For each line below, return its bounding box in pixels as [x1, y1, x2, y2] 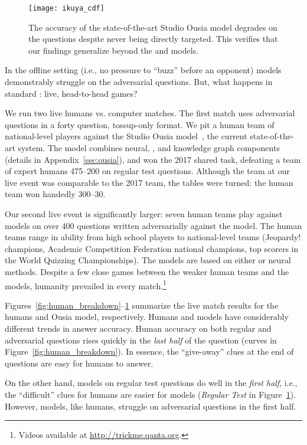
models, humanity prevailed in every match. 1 [5, 277, 166, 292]
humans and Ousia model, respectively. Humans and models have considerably [5, 310, 289, 323]
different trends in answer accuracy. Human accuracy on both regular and [5, 322, 272, 334]
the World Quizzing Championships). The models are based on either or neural [5, 254, 291, 266]
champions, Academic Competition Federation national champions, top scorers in [5, 242, 299, 254]
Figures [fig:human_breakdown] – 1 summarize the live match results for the [5, 299, 279, 311]
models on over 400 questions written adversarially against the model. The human [5, 219, 302, 231]
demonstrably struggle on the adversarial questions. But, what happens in [5, 76, 273, 88]
